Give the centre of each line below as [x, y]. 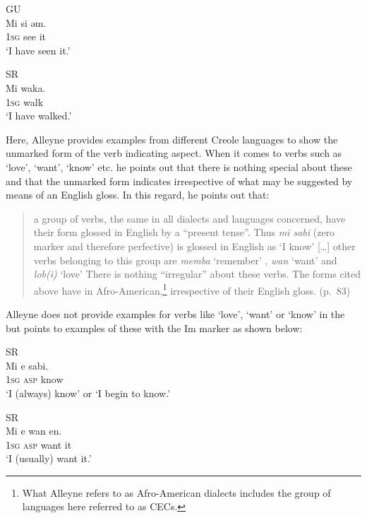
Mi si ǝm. [26, 22]
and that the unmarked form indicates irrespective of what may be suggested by [179, 181]
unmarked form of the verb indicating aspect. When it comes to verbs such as [174, 153]
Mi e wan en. [34, 431]
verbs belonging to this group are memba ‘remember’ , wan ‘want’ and [185, 260]
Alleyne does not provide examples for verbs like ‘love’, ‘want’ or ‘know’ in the [175, 313]
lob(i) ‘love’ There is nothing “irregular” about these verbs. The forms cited [197, 274]
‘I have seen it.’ [38, 50]
